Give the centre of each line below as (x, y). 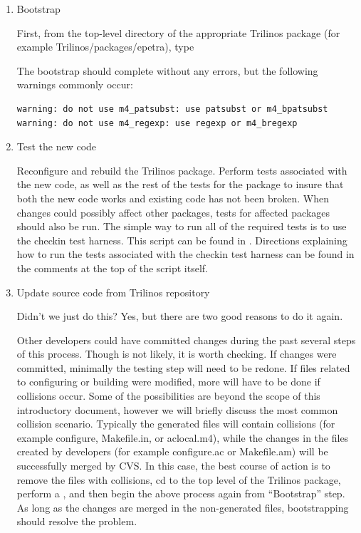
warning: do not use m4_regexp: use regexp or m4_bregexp (157, 123)
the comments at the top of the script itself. (112, 268)
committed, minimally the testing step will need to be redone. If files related (183, 367)
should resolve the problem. (77, 521)
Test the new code (57, 146)
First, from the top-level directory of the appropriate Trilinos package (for (178, 32)
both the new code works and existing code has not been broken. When (173, 198)
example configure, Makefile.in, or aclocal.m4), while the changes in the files (183, 437)
